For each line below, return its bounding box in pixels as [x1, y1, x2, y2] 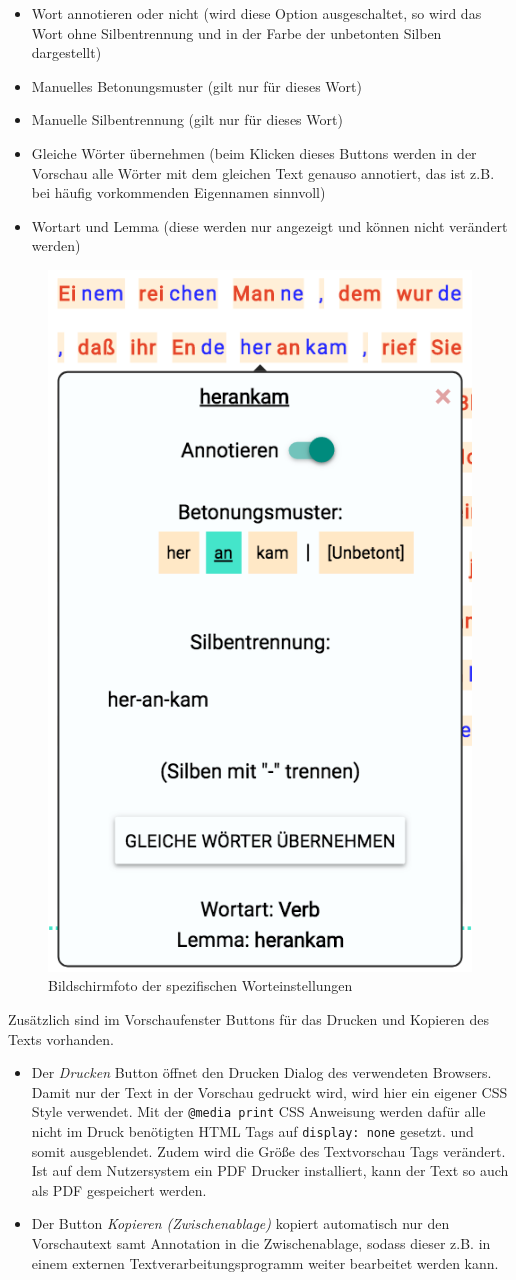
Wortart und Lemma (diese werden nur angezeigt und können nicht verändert [31, 215, 508, 236]
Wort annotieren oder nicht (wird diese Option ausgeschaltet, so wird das [31, 3, 482, 23]
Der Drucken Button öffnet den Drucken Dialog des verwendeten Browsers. [31, 1062, 492, 1083]
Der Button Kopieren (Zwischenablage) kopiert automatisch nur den [31, 1213, 450, 1234]
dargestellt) [31, 42, 102, 63]
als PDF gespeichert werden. [31, 1179, 207, 1200]
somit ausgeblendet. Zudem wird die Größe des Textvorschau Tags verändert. [31, 1140, 506, 1161]
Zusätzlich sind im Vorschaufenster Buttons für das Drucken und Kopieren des [8, 1009, 490, 1029]
